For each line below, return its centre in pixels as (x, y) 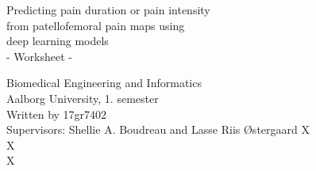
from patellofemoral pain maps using (96, 25)
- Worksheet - (39, 56)
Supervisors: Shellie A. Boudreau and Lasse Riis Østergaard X (158, 129)
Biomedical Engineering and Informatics (104, 83)
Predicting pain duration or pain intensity (108, 9)
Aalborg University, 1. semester (83, 98)
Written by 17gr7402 (57, 114)
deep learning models (58, 41)
